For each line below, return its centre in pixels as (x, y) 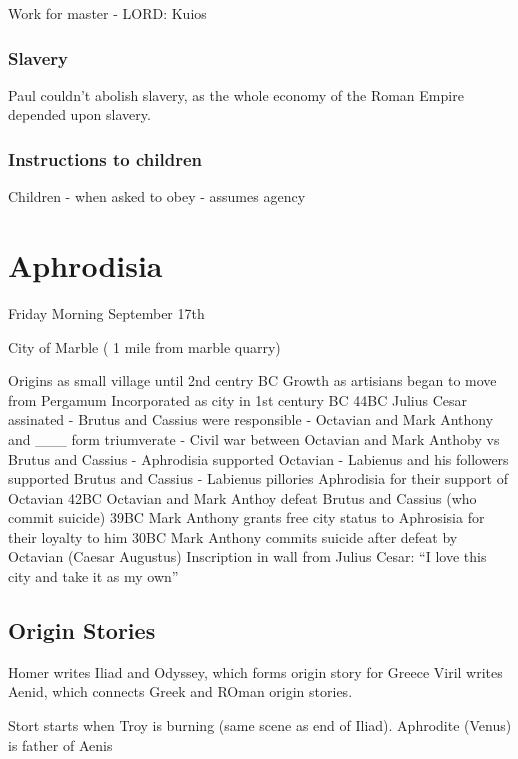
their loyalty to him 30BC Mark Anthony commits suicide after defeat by (233, 536)
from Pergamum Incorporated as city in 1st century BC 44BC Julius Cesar (238, 399)
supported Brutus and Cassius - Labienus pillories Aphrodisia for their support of (258, 478)
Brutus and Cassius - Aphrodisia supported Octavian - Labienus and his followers (258, 458)
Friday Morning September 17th (106, 312)
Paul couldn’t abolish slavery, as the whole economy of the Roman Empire (236, 94)
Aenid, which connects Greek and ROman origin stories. (180, 691)
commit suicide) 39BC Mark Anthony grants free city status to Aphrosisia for (246, 517)
